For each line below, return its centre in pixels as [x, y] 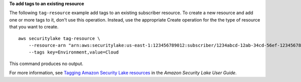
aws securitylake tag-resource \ [59, 38]
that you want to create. [34, 27]
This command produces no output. [46, 63]
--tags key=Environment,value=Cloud [73, 52]
